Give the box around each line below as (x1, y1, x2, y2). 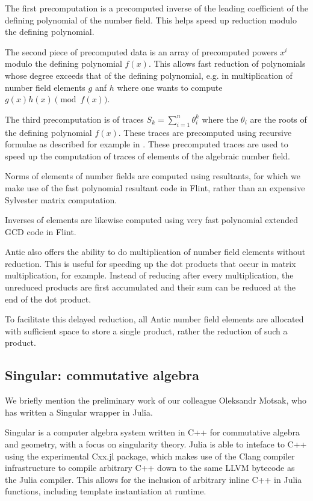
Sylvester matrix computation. (5, 193, 117, 206)
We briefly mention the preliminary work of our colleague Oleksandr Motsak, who (5, 394, 306, 407)
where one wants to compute (117, 81, 223, 93)
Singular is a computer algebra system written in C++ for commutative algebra (5, 426, 300, 438)
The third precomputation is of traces (5, 112, 144, 125)
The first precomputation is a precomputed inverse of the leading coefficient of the (5, 2, 308, 14)
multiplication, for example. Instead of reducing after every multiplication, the (5, 269, 294, 281)
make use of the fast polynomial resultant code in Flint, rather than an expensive (5, 181, 305, 194)
